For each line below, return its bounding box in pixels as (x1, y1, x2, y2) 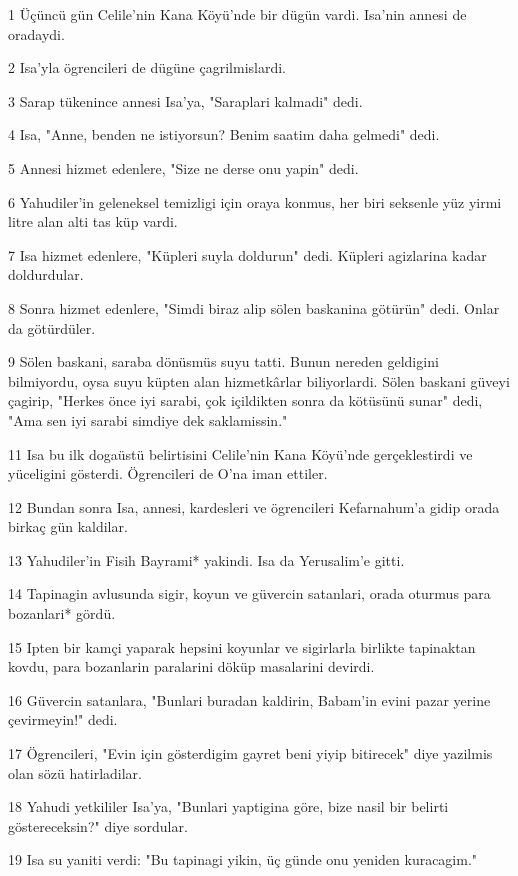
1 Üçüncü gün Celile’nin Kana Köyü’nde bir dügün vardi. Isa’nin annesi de (8, 4, 467, 24)
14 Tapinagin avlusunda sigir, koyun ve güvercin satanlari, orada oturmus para (8, 583, 491, 604)
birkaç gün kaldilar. (8, 516, 128, 537)
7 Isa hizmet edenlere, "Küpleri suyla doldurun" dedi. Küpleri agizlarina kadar (8, 244, 487, 265)
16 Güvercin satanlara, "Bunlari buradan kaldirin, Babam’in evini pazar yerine (8, 689, 491, 710)
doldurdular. (8, 264, 84, 285)
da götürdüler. (8, 317, 96, 338)
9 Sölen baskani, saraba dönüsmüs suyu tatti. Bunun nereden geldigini (8, 351, 439, 372)
